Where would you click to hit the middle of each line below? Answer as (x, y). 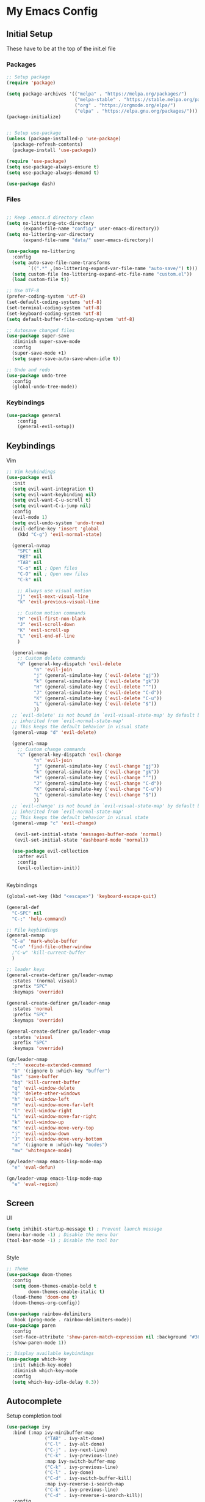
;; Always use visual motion (54, 591)
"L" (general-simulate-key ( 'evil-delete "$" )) (95, 704)
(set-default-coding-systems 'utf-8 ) (54, 302)
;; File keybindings (33, 930)
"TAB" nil (30, 563)
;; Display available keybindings (50, 1354)
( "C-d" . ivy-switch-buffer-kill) (88, 1478)
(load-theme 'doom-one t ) (45, 1297)
